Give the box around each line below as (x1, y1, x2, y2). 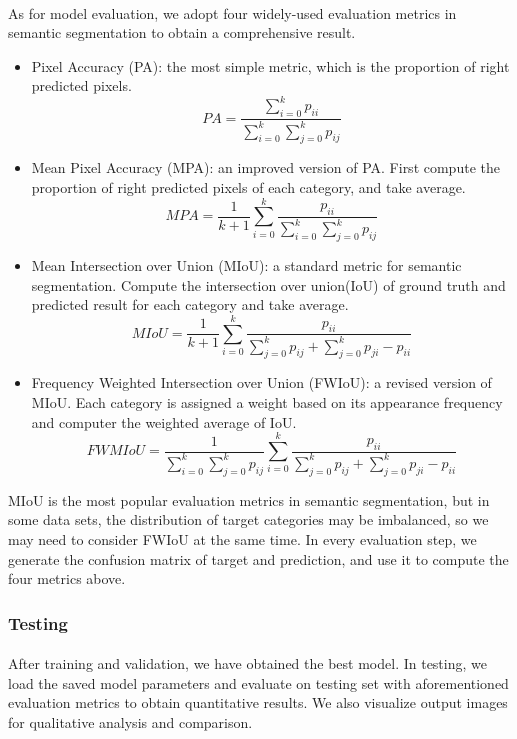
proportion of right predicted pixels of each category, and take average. (31, 177, 466, 198)
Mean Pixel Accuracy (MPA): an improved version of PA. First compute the (31, 157, 500, 178)
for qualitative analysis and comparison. (8, 711, 253, 732)
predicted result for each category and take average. (31, 294, 349, 315)
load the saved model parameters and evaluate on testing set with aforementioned (8, 672, 509, 693)
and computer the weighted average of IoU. (31, 411, 297, 432)
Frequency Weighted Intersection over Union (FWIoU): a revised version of (31, 372, 492, 393)
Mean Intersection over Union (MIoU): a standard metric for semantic (31, 255, 462, 276)
